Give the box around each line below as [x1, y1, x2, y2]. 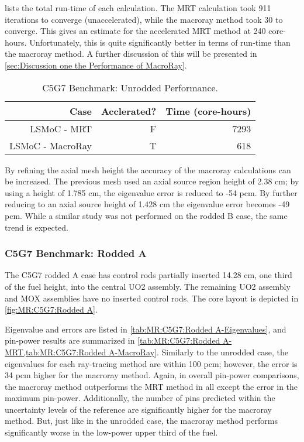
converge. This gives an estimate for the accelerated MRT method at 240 [5, 25, 266, 37]
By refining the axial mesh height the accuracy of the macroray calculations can [5, 163, 291, 176]
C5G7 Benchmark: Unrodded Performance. [42, 80, 219, 94]
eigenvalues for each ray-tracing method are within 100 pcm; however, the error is [5, 357, 298, 369]
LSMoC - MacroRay [9, 138, 92, 152]
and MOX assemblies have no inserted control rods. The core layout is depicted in [5, 292, 299, 304]
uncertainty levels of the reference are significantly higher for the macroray [5, 403, 272, 415]
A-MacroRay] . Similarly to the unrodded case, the [109, 345, 288, 358]
